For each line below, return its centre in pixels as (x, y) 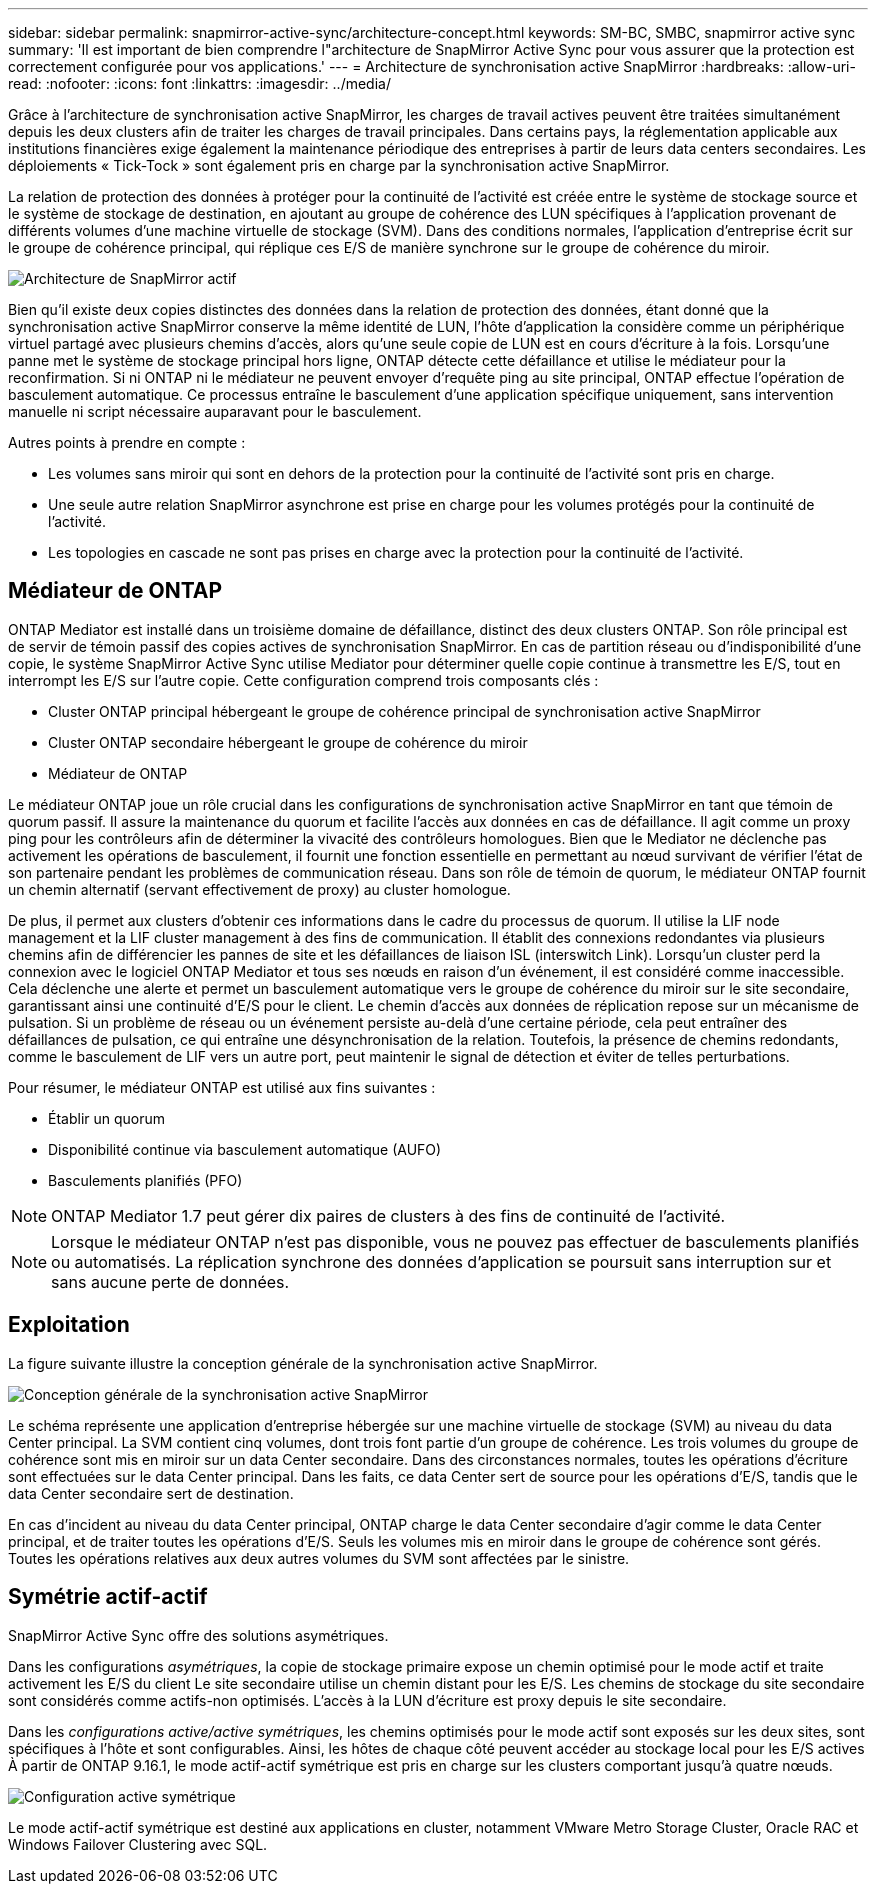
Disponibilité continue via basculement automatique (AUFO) (245, 1149)
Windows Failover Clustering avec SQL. (138, 1844)
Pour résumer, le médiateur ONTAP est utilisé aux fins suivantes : (222, 1087)
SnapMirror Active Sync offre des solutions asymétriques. (198, 1635)
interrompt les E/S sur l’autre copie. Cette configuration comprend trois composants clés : (303, 680)
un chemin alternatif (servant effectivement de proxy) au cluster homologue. (259, 889)
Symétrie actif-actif (108, 1597)
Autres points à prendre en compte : (127, 442)
